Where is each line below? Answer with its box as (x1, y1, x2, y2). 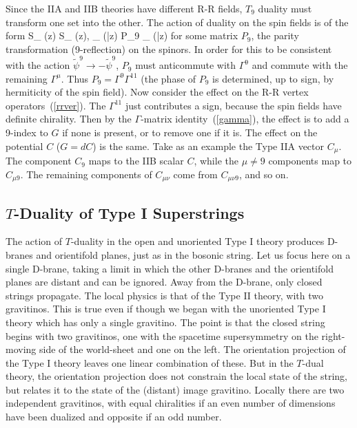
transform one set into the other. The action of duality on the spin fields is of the (6, 14, 349, 29)
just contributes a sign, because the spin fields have (125, 98, 342, 112)
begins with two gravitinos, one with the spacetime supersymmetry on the (6, 328, 318, 343)
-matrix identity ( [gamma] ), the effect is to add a (141, 111, 349, 126)
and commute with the (252, 58, 348, 72)
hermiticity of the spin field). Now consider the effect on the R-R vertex (6, 85, 309, 99)
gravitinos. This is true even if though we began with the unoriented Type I (6, 301, 326, 316)
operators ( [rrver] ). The (6, 98, 106, 112)
